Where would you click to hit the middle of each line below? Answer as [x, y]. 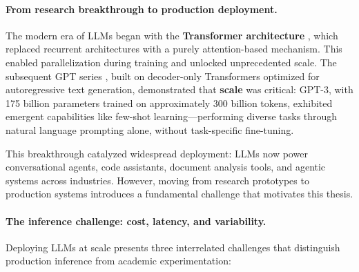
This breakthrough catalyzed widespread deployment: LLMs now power [157, 153]
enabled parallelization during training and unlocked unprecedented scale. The [171, 62]
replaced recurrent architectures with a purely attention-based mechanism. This [174, 49]
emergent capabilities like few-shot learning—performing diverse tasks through [172, 116]
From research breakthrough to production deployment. [142, 9]
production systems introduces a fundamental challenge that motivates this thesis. [179, 194]
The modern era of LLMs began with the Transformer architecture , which [172, 35]
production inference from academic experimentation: [118, 261]
